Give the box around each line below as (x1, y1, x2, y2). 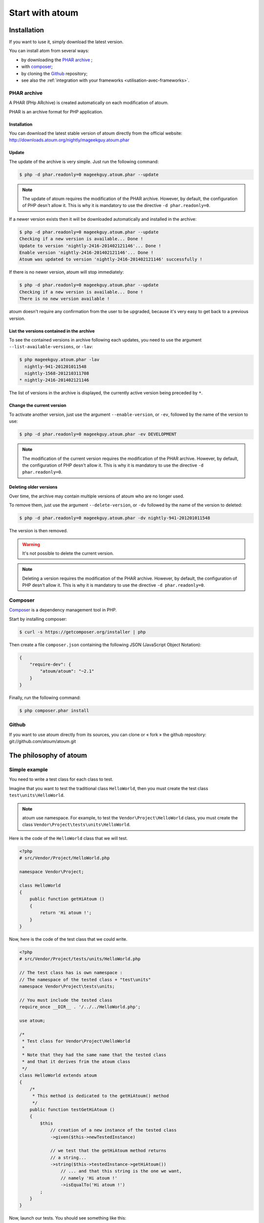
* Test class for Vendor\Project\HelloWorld (22, 1039, 131, 1044)
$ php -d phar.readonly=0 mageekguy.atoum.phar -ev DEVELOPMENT (19, 431, 177, 437)
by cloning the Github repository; (21, 70, 88, 76)
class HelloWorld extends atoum (19, 1073, 97, 1078)
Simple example (9, 766, 48, 773)
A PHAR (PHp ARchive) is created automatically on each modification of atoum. (9, 100, 169, 106)
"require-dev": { (29, 661, 71, 667)
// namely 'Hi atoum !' (60, 1175, 117, 1181)
